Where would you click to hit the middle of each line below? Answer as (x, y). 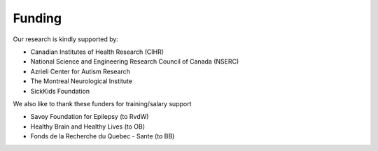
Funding (37, 18)
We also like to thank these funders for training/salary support (102, 103)
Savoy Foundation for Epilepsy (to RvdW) (90, 117)
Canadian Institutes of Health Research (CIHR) (97, 52)
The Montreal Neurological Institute (82, 81)
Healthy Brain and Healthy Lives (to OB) (88, 127)
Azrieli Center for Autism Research (80, 71)
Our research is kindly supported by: (66, 39)
